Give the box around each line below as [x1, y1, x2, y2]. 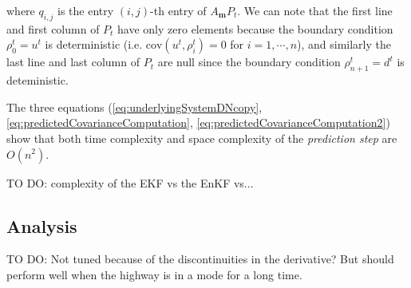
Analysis [6, 213, 77, 238]
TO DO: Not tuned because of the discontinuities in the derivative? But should [6, 251, 394, 267]
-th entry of [150, 2, 207, 18]
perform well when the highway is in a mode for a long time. [6, 266, 302, 282]
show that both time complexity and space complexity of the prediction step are [6, 129, 397, 146]
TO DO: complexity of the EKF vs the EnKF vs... [6, 174, 254, 191]
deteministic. [6, 72, 69, 89]
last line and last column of [6, 53, 140, 70]
